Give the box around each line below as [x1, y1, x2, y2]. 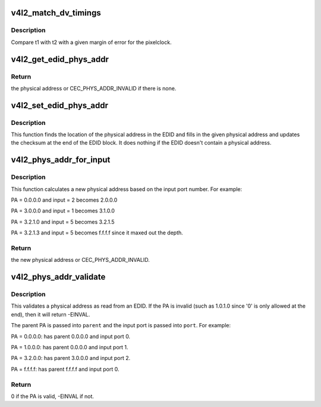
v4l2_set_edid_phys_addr [11, 100, 109, 110]
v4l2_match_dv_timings [11, 8, 101, 18]
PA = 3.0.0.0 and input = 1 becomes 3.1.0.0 [11, 207, 115, 214]
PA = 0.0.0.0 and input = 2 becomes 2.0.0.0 [11, 196, 118, 203]
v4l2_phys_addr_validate [11, 272, 106, 282]
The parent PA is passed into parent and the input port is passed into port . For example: [11, 322, 231, 329]
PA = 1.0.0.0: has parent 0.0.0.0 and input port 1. [11, 344, 128, 351]
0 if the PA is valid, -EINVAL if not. [11, 393, 95, 400]
